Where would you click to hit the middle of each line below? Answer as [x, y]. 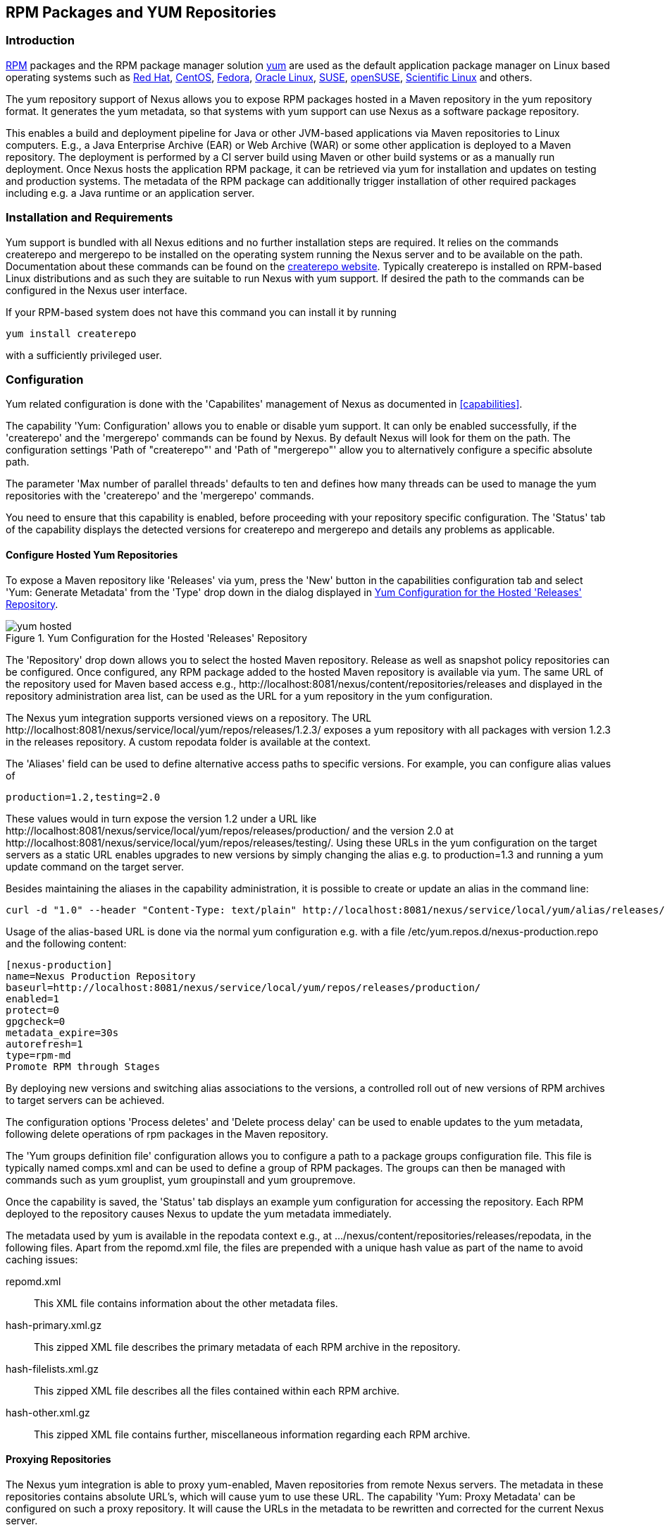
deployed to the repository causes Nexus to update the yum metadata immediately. [199, 1213]
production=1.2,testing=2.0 [83, 797]
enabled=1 [32, 998]
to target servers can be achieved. [85, 1100]
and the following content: [66, 943]
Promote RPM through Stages [83, 1066]
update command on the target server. [95, 866]
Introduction [40, 41]
